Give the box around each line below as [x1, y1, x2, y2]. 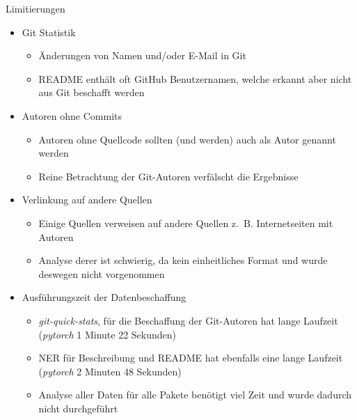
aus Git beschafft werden [38, 85, 145, 100]
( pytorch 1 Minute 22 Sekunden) [38, 327, 177, 341]
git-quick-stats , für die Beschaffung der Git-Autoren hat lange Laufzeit [38, 313, 338, 327]
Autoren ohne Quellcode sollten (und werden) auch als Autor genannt [38, 132, 336, 146]
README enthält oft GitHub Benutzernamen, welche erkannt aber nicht [38, 71, 352, 86]
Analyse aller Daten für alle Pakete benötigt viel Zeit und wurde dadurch [38, 387, 352, 402]
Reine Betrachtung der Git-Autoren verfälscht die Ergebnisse [38, 169, 299, 183]
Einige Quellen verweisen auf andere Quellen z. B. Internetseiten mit [38, 215, 333, 230]
